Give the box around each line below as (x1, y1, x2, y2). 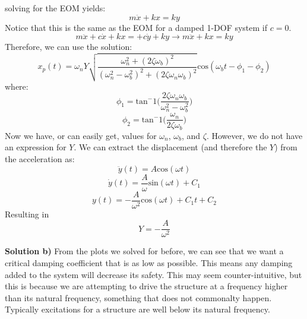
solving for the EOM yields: (5, 2, 106, 14)
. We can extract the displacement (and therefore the (74, 141, 267, 153)
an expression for (5, 141, 67, 153)
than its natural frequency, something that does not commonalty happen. (5, 291, 272, 304)
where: (5, 80, 29, 92)
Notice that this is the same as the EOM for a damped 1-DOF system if (5, 21, 268, 33)
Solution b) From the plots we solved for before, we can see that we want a (5, 245, 284, 257)
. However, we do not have (206, 129, 303, 141)
